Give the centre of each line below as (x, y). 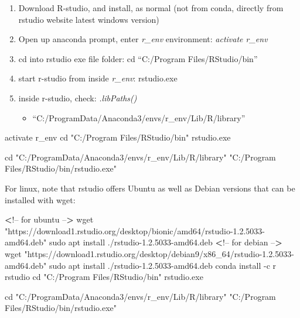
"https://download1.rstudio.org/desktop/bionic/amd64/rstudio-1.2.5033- (135, 230)
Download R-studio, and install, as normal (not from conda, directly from (151, 8)
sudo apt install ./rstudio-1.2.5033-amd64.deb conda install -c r (163, 265)
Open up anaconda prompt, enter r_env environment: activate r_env (143, 39)
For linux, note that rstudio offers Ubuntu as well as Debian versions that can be (150, 188)
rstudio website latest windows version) (89, 19)
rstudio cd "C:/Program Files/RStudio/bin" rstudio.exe (104, 277)
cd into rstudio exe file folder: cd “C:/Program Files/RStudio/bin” (138, 58)
